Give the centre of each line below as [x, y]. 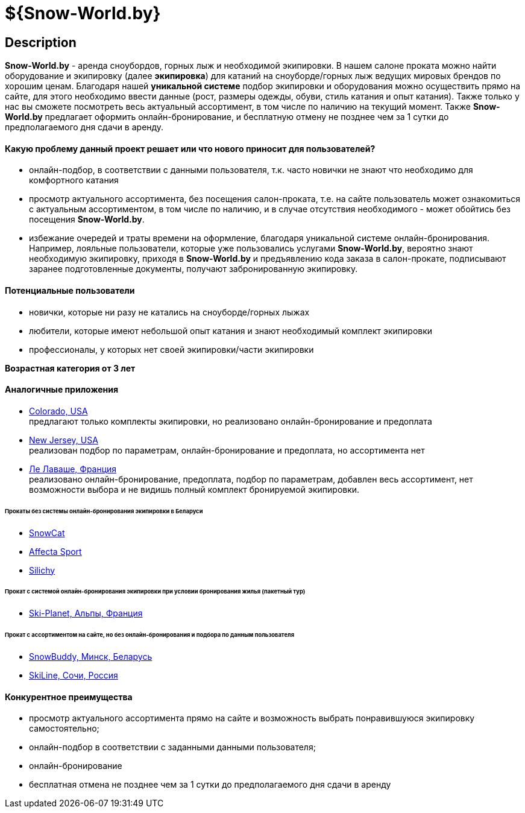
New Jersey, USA [64, 440]
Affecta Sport [55, 551]
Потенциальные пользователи [70, 290]
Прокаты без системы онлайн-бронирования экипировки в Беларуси [104, 511]
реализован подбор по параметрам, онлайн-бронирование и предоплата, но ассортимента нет [227, 450]
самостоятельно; [64, 729]
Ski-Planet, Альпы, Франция [86, 613]
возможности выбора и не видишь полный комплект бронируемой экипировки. [194, 489]
